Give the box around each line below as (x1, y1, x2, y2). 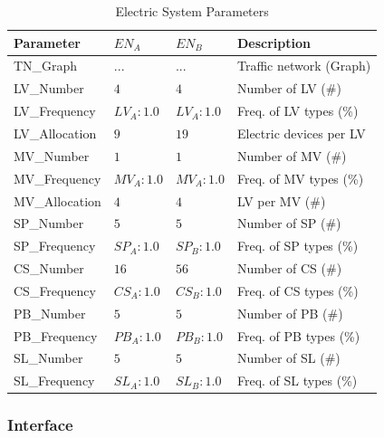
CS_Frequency (14, 281, 96, 300)
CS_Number (14, 259, 84, 278)
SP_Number (14, 214, 84, 233)
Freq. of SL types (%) (236, 371, 358, 390)
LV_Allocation (14, 123, 97, 142)
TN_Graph (14, 56, 78, 75)
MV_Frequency (14, 168, 101, 187)
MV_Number (14, 146, 90, 165)
